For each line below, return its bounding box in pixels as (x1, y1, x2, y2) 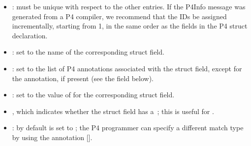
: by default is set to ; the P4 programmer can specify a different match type (12, 122, 244, 133)
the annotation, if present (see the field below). (12, 73, 154, 83)
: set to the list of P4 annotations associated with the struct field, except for (12, 63, 242, 73)
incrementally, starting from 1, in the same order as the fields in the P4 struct (12, 21, 248, 31)
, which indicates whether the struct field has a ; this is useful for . (12, 106, 214, 116)
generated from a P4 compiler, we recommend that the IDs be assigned (12, 11, 227, 21)
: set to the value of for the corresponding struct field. (12, 89, 175, 100)
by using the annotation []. (12, 132, 93, 142)
